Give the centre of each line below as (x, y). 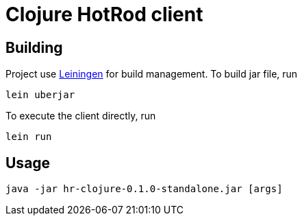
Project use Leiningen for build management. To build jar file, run (152, 74)
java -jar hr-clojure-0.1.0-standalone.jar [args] (144, 189)
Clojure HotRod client (104, 14)
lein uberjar (40, 95)
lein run (29, 137)
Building (34, 47)
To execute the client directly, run (81, 116)
